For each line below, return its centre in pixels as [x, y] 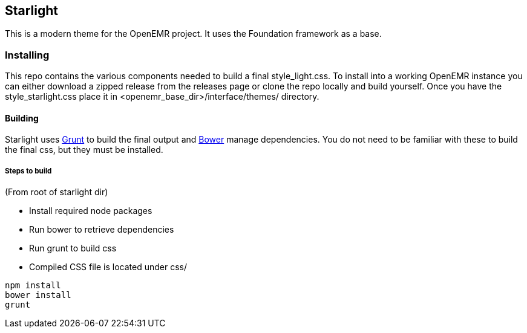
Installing [27, 55]
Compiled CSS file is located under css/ [108, 267]
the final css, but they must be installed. [84, 150]
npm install [33, 286]
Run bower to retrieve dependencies [102, 230]
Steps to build [28, 171]
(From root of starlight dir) [57, 192]
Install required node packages [91, 211]
